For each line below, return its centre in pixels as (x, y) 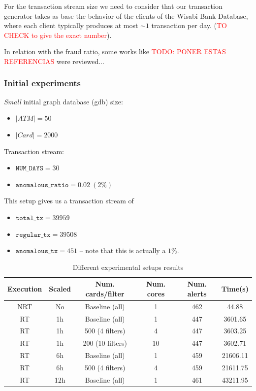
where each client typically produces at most (71, 25)
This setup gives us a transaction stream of (69, 201)
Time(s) (235, 289)
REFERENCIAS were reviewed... (54, 61)
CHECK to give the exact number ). (58, 35)
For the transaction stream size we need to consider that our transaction (113, 6)
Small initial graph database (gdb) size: (64, 101)
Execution (25, 289)
